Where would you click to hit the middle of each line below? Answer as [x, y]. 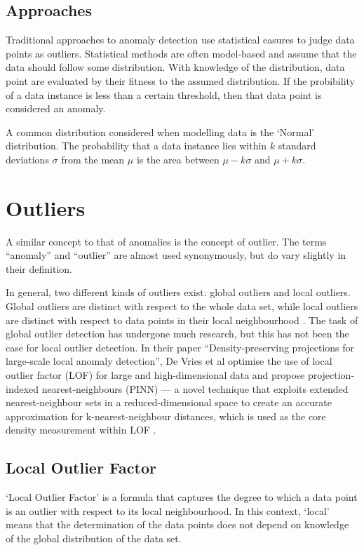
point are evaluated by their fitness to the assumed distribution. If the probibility [180, 80]
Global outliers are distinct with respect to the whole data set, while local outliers [182, 306]
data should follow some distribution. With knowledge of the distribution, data [175, 67]
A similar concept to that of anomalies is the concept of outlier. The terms [166, 241]
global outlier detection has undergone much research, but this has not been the [177, 334]
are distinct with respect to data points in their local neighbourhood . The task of [182, 320]
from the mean [93, 159]
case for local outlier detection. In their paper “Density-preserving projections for [180, 347]
